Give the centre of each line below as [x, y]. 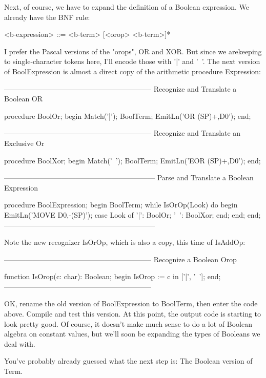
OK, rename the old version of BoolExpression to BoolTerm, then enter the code [131, 303]
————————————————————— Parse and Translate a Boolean [129, 177]
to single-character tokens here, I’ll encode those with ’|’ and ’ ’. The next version [132, 61]
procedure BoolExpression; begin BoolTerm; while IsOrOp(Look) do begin [121, 205]
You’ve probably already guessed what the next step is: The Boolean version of [128, 361]
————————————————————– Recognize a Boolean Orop [120, 259]
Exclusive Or [24, 143]
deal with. [20, 343]
